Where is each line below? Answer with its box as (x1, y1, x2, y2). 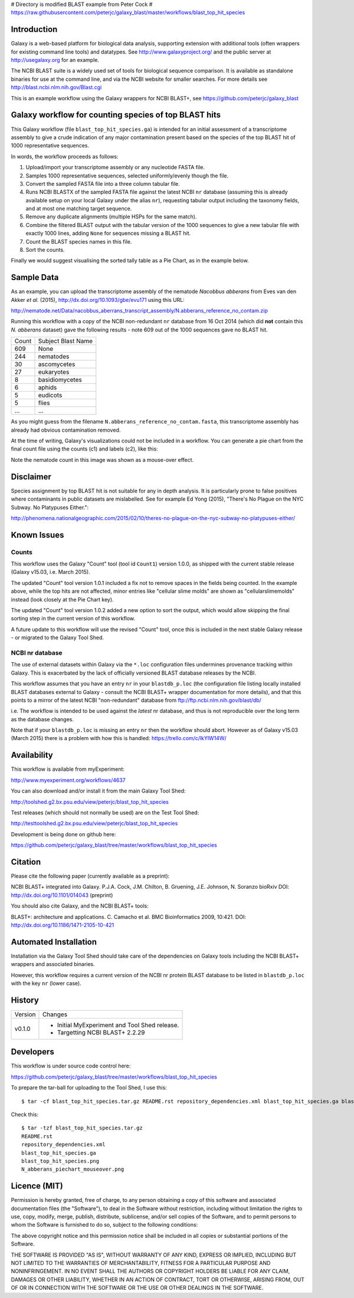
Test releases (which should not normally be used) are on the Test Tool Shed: (11, 809, 199, 816)
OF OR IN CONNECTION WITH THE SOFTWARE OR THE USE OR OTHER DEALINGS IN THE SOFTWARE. (11, 1284, 264, 1292)
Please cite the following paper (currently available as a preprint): (11, 873, 170, 879)
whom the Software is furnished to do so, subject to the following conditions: (11, 1221, 198, 1228)
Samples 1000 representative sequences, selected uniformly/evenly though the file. (25, 172, 229, 179)
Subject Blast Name (38, 337, 93, 345)
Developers (11, 1047, 54, 1057)
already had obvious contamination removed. (11, 426, 121, 433)
